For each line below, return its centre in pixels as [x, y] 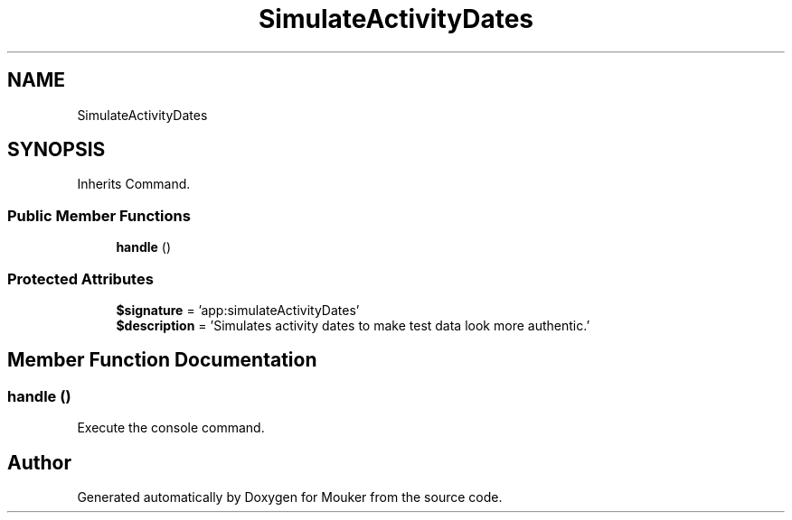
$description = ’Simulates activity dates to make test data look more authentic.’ [353, 325]
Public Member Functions [99, 215]
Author [39, 462]
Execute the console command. [171, 428]
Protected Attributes [80, 279]
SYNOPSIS [57, 150]
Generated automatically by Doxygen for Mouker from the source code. [290, 497]
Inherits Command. [134, 184]
